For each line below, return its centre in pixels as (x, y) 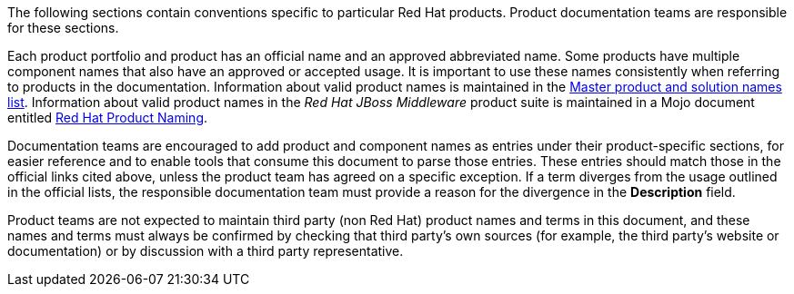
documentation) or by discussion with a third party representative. (206, 251)
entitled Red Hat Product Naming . (108, 118)
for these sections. (63, 28)
